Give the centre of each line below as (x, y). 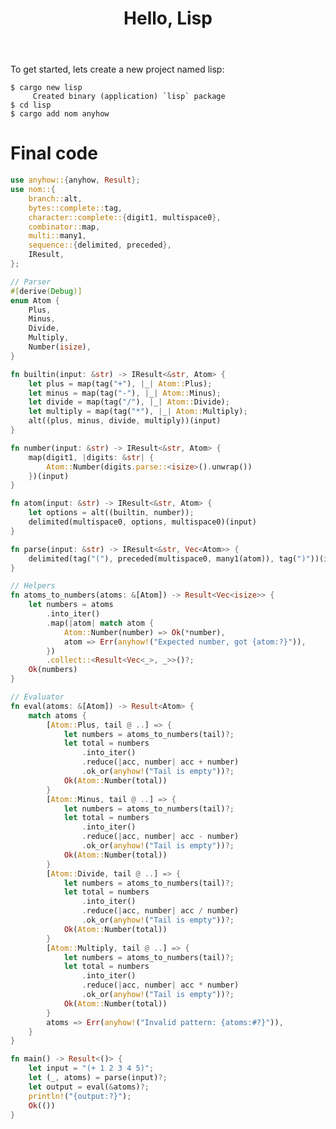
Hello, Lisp (168, 18)
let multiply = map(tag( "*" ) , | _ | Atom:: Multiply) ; (138, 412)
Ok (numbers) (53, 670)
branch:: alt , (55, 198)
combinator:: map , (64, 227)
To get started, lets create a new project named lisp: (117, 69)
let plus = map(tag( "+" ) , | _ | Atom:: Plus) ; (120, 383)
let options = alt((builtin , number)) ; (111, 513)
